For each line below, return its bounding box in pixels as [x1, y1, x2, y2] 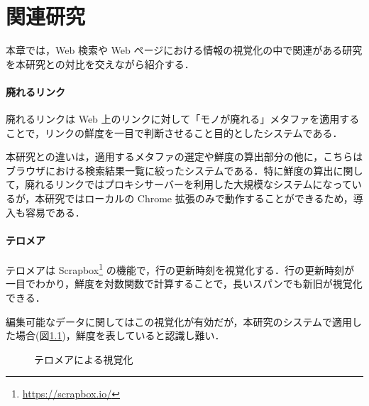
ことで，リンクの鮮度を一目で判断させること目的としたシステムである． [6, 125, 343, 140]
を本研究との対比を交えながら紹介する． [6, 56, 194, 71]
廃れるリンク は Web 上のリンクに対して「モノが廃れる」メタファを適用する [6, 111, 360, 126]
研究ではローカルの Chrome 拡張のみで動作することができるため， [45, 191, 353, 206]
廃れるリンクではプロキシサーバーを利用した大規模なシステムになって [25, 177, 352, 192]
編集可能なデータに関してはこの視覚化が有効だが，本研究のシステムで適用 [6, 314, 353, 329]
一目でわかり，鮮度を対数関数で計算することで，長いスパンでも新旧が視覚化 [6, 276, 363, 291]
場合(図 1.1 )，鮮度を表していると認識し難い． [15, 328, 225, 343]
